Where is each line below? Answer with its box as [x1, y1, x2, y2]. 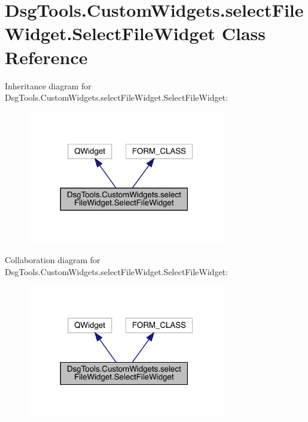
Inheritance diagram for [5, 79, 92, 92]
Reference [5, 44, 88, 69]
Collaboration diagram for [5, 253, 100, 266]
